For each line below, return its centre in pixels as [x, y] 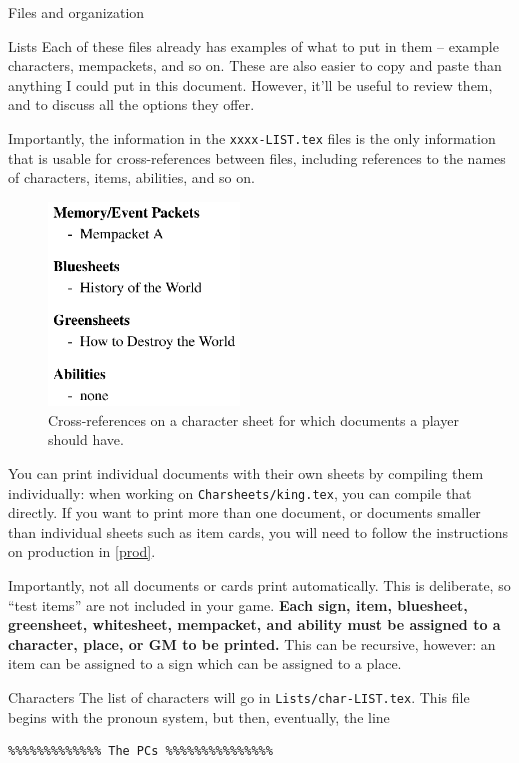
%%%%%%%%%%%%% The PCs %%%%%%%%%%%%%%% [140, 751]
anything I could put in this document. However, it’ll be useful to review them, [250, 84]
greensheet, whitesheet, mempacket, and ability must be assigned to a [254, 624]
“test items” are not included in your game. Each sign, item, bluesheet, [238, 604]
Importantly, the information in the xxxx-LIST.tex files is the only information [252, 137]
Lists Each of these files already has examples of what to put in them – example [253, 45]
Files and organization [76, 12]
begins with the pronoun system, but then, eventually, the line [199, 716]
